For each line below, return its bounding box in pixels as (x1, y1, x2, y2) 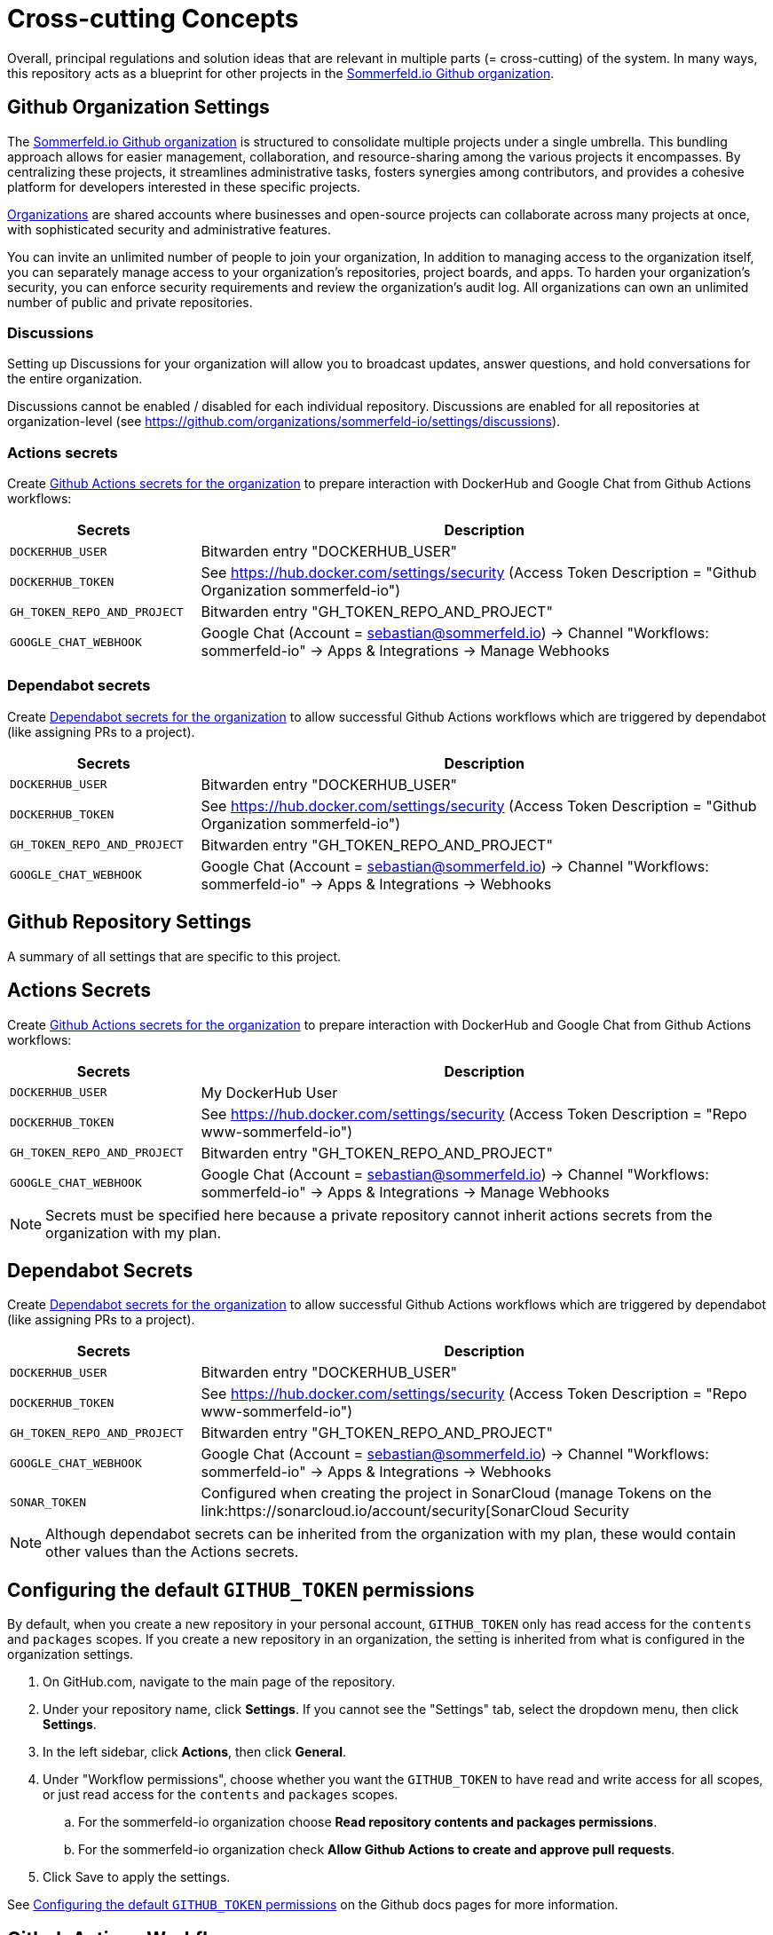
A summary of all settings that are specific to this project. (7, 948, 342, 964)
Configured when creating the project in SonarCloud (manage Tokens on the (201, 1484, 712, 1503)
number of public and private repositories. (7, 294, 253, 310)
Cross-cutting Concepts (7, 4, 299, 34)
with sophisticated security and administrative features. (7, 221, 331, 237)
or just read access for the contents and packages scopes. (43, 1787, 398, 1803)
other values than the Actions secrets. (45, 1543, 299, 1561)
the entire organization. (7, 371, 143, 387)
